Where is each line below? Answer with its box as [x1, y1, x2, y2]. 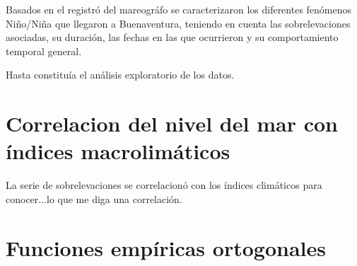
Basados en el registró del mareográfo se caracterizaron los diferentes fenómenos [6, 2, 352, 16]
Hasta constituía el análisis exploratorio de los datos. [6, 67, 235, 82]
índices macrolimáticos [6, 137, 230, 166]
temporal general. [6, 43, 82, 58]
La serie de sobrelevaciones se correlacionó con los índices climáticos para [6, 178, 322, 192]
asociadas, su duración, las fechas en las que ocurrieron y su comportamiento [6, 30, 339, 45]
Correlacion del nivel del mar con [6, 109, 338, 138]
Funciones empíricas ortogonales [6, 233, 326, 262]
